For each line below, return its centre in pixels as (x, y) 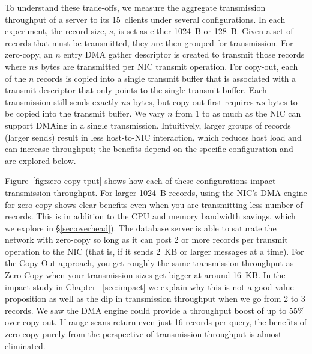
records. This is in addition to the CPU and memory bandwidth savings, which (150, 216)
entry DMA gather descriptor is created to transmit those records (184, 54)
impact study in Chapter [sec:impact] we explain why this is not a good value (149, 286)
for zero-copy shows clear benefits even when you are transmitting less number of (154, 204)
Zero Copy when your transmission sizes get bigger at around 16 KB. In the (145, 275)
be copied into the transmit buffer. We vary (85, 113)
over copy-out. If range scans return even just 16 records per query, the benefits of (156, 322)
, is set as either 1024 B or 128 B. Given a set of (203, 31)
